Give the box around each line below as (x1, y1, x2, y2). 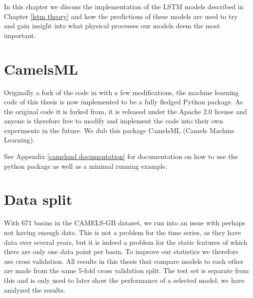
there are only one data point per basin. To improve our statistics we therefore (4, 246, 239, 257)
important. (4, 30, 36, 40)
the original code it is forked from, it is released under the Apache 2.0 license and (4, 106, 247, 116)
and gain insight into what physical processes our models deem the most (4, 20, 220, 31)
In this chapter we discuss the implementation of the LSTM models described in (4, 1, 244, 11)
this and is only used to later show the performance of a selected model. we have (4, 275, 245, 285)
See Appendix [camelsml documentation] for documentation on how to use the (4, 151, 238, 161)
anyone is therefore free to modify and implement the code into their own (4, 116, 223, 126)
